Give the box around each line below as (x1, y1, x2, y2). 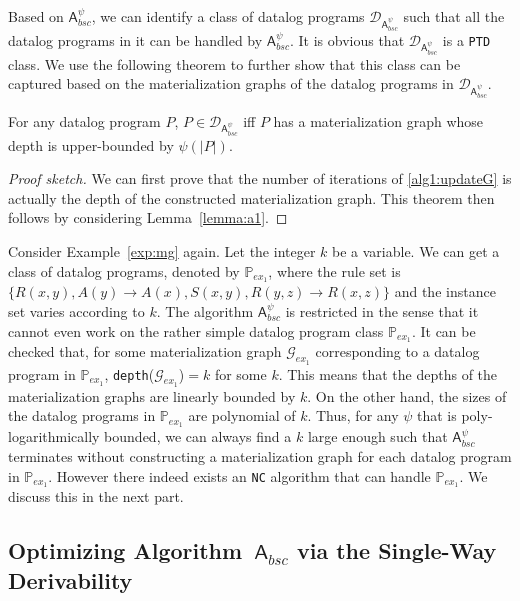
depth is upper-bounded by (8, 134, 174, 155)
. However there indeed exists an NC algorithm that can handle (48, 465, 431, 486)
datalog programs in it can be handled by (8, 29, 263, 50)
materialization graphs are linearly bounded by (8, 385, 296, 406)
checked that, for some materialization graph (8, 341, 282, 362)
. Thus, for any (307, 405, 399, 426)
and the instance (394, 281, 496, 302)
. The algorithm (156, 301, 254, 322)
